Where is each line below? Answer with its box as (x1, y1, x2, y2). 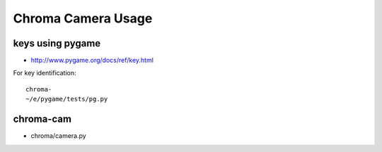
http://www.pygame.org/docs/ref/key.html (30, 56, 154, 65)
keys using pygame (13, 37, 101, 49)
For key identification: (13, 69, 76, 77)
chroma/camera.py (30, 132, 86, 140)
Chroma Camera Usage (13, 11, 153, 26)
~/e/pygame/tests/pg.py (25, 95, 108, 103)
